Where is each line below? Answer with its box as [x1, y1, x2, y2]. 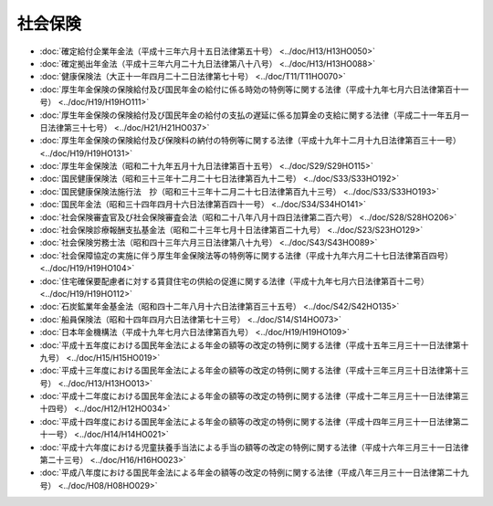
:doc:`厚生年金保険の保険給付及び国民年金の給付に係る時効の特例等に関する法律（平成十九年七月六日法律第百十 [39, 83, 461, 95]
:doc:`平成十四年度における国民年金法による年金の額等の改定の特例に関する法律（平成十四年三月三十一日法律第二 [39, 416, 469, 427]
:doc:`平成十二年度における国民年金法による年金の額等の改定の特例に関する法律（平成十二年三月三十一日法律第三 [39, 391, 469, 402]
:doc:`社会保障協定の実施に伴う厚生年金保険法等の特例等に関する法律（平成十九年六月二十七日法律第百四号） [39, 249, 454, 260]
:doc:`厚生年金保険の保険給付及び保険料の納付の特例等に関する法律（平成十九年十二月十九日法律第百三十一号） [39, 135, 461, 146]
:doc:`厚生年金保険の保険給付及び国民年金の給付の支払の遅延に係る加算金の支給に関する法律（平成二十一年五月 [39, 110, 461, 121]
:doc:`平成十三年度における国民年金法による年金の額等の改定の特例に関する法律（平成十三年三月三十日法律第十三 [39, 365, 469, 376]
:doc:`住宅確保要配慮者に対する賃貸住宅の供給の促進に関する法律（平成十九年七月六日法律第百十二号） [39, 275, 429, 287]
